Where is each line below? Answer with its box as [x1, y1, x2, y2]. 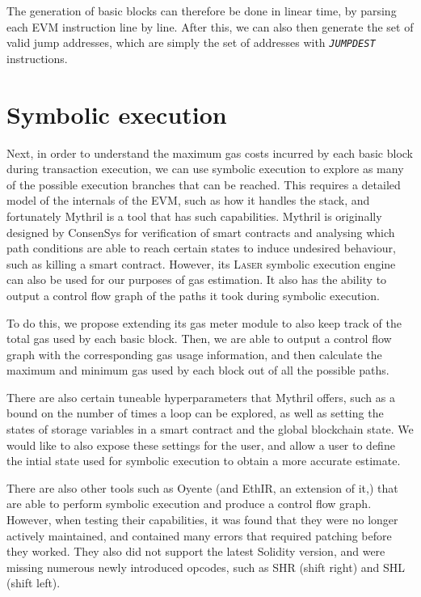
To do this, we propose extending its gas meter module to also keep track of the [6, 314, 402, 331]
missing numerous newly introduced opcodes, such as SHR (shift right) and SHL [6, 558, 406, 575]
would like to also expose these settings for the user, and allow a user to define [6, 436, 395, 453]
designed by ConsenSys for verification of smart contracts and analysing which [6, 223, 395, 240]
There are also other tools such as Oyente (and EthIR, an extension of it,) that [6, 479, 398, 496]
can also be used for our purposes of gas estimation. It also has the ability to [6, 271, 387, 288]
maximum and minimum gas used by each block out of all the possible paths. [6, 362, 389, 379]
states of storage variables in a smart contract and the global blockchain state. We [6, 421, 414, 438]
